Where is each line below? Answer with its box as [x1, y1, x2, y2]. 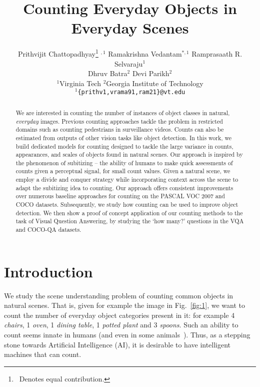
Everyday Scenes [71, 18, 189, 38]
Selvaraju [114, 58, 143, 69]
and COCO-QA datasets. [15, 225, 81, 234]
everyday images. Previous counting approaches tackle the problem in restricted [15, 117, 223, 125]
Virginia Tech [59, 78, 101, 88]
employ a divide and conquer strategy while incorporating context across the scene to [15, 175, 238, 184]
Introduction [4, 261, 93, 281]
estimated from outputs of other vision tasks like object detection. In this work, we [15, 133, 231, 142]
